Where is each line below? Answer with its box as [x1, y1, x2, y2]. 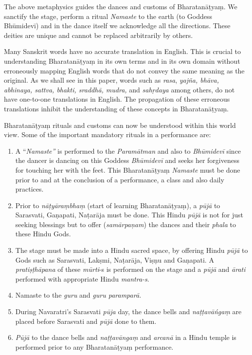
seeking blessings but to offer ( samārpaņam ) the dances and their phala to [15, 219, 236, 229]
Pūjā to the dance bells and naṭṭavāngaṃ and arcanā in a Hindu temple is [15, 332, 236, 342]
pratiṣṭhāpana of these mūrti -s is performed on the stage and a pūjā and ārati [15, 264, 246, 274]
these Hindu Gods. [15, 229, 71, 239]
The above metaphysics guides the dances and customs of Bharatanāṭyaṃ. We [4, 1, 237, 11]
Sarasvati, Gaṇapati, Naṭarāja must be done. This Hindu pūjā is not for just [15, 210, 243, 220]
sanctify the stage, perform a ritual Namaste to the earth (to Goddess [4, 11, 213, 21]
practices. [15, 184, 44, 194]
